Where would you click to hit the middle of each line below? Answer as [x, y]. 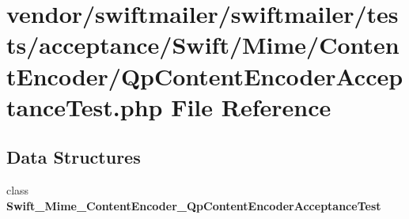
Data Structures [74, 157]
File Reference [251, 106]
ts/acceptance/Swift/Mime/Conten [203, 45]
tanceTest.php [85, 106]
